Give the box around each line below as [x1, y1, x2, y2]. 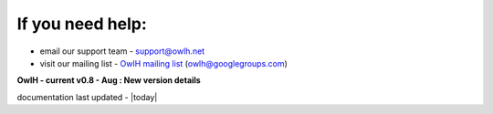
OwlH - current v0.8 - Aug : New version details [16, 75, 201, 86]
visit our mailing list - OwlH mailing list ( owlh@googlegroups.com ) [39, 57, 288, 68]
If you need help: [16, 14, 147, 34]
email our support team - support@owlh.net [39, 46, 205, 57]
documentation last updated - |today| [16, 91, 158, 102]
